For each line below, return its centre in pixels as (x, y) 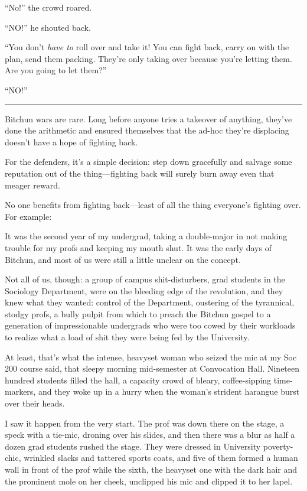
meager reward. (32, 185)
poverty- (278, 446)
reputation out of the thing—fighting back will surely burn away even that (140, 173)
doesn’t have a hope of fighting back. (71, 142)
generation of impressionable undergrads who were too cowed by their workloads (150, 325)
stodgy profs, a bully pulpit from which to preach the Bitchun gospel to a (138, 313)
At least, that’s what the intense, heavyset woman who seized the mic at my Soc (151, 357)
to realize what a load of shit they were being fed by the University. (127, 337)
